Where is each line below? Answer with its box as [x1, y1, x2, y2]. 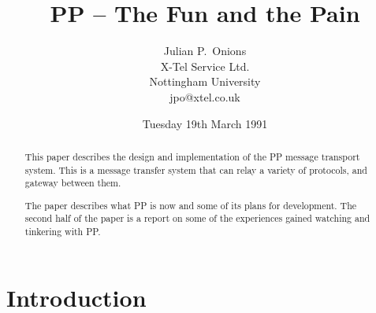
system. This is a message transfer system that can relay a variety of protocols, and [24, 163, 367, 176]
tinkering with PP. [24, 225, 101, 238]
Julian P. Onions [163, 42, 247, 59]
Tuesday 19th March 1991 [142, 115, 268, 131]
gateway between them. [24, 176, 121, 190]
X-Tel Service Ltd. [160, 57, 250, 74]
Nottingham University [149, 73, 261, 90]
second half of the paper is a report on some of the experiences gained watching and [24, 212, 370, 225]
